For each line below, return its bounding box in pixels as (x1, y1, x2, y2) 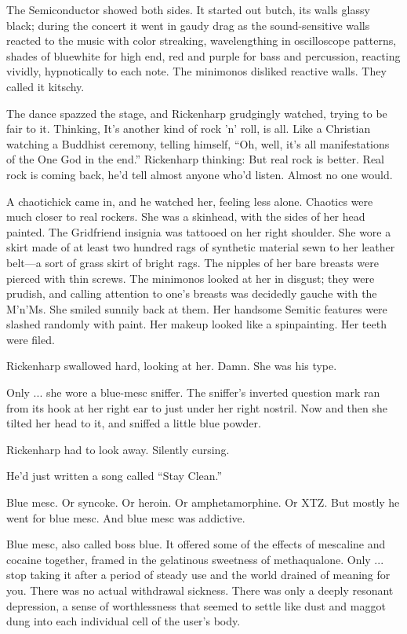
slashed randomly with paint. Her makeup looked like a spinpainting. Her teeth (6, 316, 387, 332)
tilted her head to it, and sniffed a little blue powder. (6, 415, 261, 431)
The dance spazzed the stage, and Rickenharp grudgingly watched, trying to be (6, 104, 387, 121)
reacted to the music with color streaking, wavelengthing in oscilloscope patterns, (6, 32, 397, 49)
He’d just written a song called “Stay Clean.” (6, 467, 223, 484)
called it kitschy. (6, 78, 85, 94)
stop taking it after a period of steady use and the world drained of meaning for (6, 566, 391, 583)
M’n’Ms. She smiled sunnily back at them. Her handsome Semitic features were (6, 300, 387, 317)
